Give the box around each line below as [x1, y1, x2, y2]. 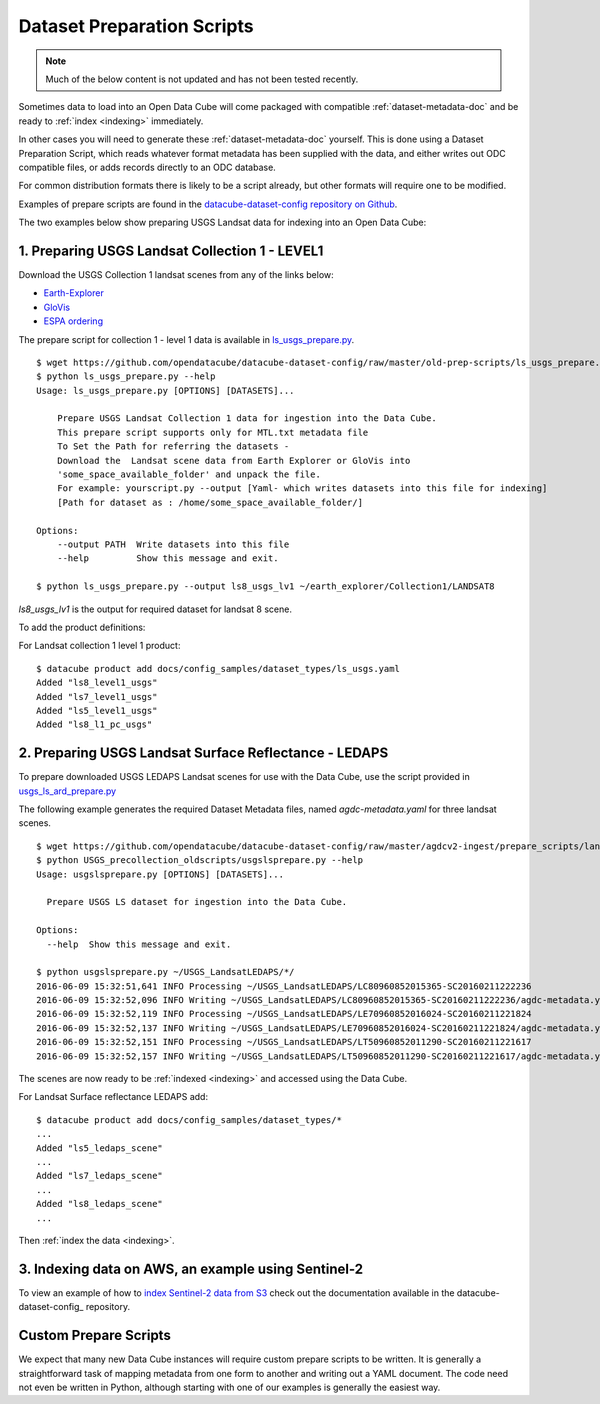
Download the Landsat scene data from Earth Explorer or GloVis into [56, 455, 411, 466]
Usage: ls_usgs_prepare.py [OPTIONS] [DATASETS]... [36, 385, 295, 396]
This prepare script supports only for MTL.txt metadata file [56, 426, 369, 438]
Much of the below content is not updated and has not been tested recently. [45, 73, 359, 85]
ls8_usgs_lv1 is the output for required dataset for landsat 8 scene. [18, 603, 292, 615]
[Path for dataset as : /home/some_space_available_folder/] [56, 496, 364, 508]
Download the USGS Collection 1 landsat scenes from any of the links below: [18, 268, 334, 280]
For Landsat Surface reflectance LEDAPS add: [18, 1091, 209, 1103]
